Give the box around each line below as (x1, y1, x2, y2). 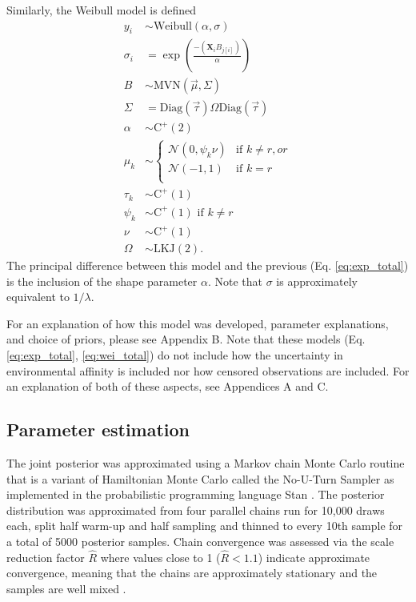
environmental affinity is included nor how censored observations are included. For (6, 362, 410, 379)
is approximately (276, 272, 358, 289)
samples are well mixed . (6, 580, 126, 597)
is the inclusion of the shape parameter (6, 272, 198, 289)
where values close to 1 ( (100, 548, 221, 565)
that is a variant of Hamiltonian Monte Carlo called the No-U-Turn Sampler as (6, 470, 394, 487)
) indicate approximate (258, 548, 370, 565)
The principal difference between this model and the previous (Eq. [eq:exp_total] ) (6, 257, 409, 274)
